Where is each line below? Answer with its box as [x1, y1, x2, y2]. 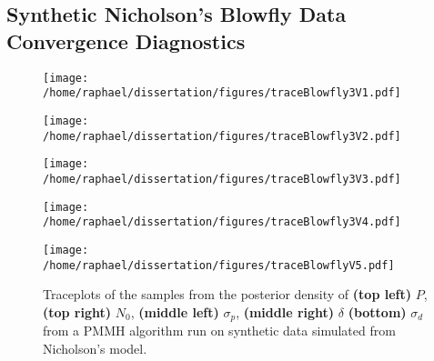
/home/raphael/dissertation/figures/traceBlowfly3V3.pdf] [43, 172, 401, 186]
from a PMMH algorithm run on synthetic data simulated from [43, 321, 396, 340]
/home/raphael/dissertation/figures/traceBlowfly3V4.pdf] [43, 216, 401, 229]
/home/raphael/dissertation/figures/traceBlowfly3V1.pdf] [43, 86, 401, 100]
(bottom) [348, 302, 407, 321]
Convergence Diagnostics [6, 26, 246, 55]
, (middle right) [236, 302, 335, 321]
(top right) [43, 302, 112, 321]
